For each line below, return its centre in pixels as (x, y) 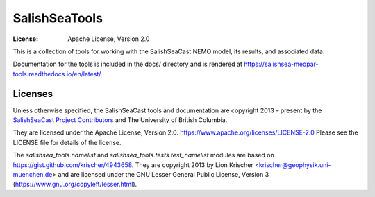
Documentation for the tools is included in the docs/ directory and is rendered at (128, 64)
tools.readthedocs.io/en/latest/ (57, 74)
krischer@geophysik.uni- (295, 165)
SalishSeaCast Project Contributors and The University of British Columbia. (120, 120)
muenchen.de (33, 174)
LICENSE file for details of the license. (67, 142)
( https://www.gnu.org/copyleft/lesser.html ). (75, 185)
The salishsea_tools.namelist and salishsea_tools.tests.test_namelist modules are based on (143, 155)
